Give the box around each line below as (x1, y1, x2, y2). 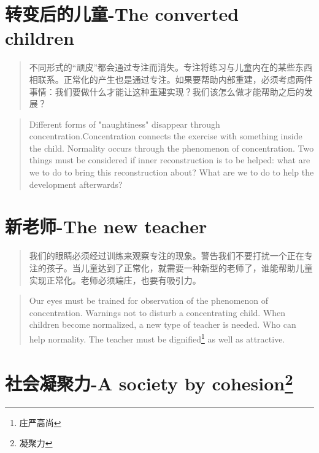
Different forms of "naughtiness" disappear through (29, 117, 220, 130)
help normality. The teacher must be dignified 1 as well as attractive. (29, 330, 285, 345)
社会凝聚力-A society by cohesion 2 (5, 368, 293, 396)
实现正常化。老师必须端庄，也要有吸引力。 (29, 273, 201, 286)
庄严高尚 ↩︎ (19, 416, 61, 428)
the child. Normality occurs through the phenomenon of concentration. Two (29, 141, 314, 154)
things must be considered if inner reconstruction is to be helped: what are (29, 153, 310, 166)
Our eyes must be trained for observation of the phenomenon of (29, 294, 269, 307)
